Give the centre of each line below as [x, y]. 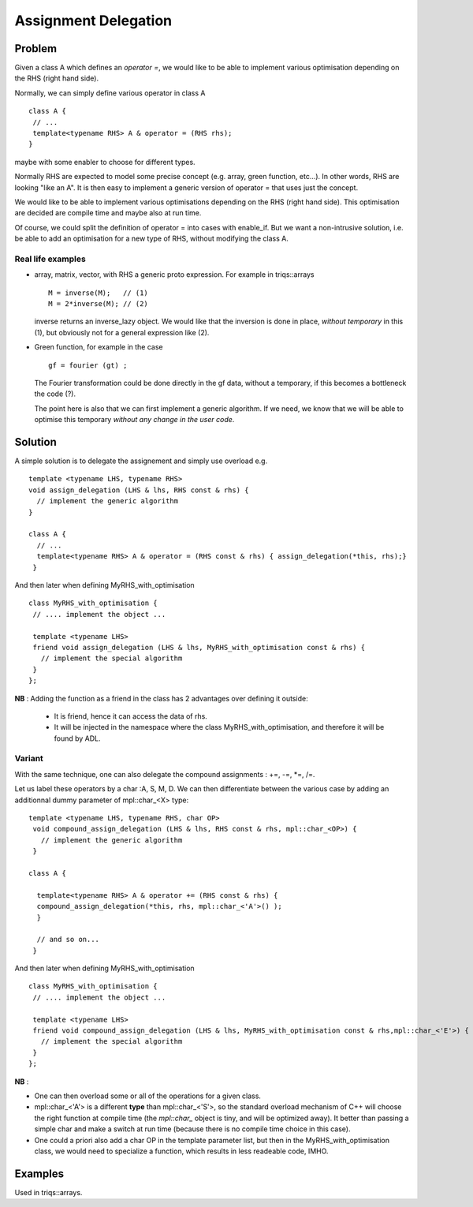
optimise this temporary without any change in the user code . [134, 420]
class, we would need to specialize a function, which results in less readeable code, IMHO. [181, 1151]
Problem [36, 49]
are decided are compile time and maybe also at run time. [108, 213]
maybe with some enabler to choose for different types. [105, 162]
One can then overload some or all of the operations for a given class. [148, 1096]
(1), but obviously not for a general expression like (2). [122, 332]
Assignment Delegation [93, 21]
